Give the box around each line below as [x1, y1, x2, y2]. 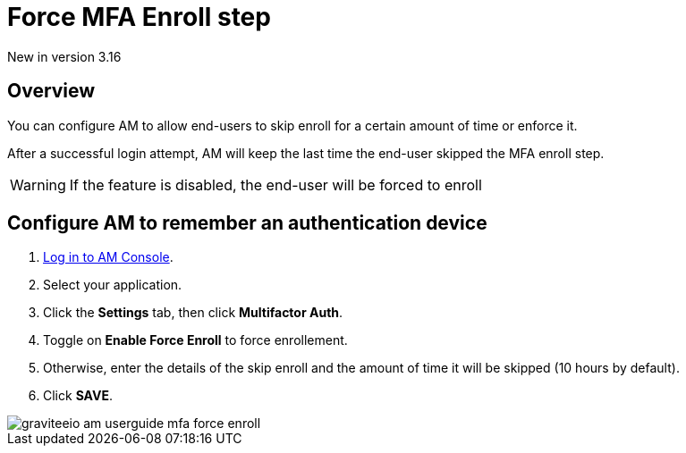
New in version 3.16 [7, 48, 122, 64]
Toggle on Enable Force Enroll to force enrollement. [43, 332, 348, 348]
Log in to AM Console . [43, 249, 174, 265]
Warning [10, 175, 66, 194]
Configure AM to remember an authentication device [7, 212, 487, 235]
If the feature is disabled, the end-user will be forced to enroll [69, 175, 482, 194]
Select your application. [43, 277, 182, 293]
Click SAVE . [43, 388, 113, 404]
